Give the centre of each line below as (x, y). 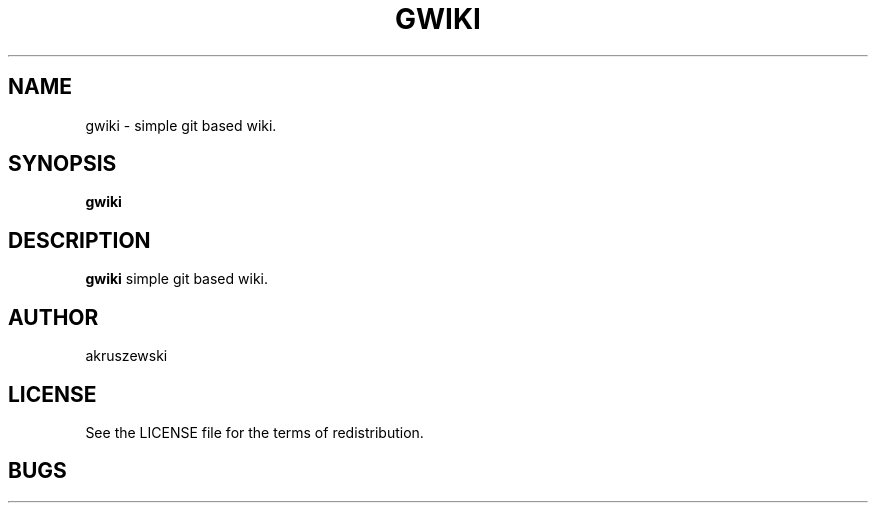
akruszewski (126, 356)
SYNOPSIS (62, 164)
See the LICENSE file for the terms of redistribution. (254, 432)
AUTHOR (53, 317)
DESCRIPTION (79, 240)
